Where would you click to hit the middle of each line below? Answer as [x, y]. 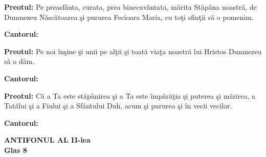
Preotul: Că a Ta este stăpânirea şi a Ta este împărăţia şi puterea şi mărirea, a [130, 95]
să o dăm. [19, 61]
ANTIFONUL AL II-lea [47, 140]
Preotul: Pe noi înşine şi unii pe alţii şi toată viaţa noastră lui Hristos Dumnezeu [133, 51]
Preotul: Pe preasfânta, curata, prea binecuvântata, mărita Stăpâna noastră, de [130, 7]
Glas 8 [16, 150]
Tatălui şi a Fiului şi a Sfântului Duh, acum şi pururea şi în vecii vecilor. [118, 106]
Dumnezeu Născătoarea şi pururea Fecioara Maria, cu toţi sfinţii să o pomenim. [129, 17]
